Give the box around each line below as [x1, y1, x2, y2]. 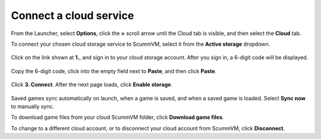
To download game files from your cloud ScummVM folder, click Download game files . [11, 113, 224, 121]
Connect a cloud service [11, 9, 134, 22]
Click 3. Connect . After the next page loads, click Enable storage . [11, 81, 172, 89]
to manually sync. [11, 103, 55, 110]
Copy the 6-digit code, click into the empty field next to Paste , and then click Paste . [11, 67, 217, 74]
